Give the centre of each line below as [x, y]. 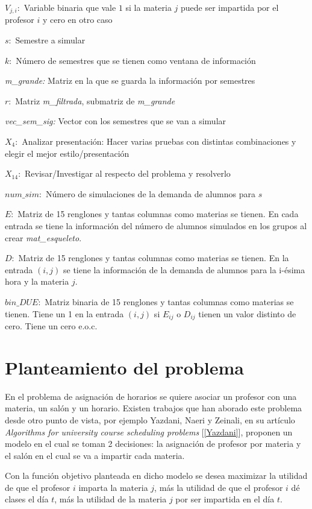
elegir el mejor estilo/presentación [67, 153]
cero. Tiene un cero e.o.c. [51, 326]
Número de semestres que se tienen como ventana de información [136, 60]
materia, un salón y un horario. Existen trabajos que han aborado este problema [154, 408]
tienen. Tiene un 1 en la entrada [64, 313]
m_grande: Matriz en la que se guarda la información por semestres [130, 81]
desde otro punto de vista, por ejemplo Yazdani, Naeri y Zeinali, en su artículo [150, 419]
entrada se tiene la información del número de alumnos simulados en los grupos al [156, 225]
